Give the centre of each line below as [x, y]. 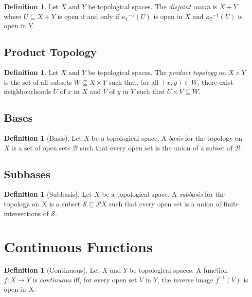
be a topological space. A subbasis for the [163, 194]
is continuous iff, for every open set [85, 279]
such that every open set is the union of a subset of [156, 147]
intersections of [26, 213]
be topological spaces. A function [179, 270]
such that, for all [134, 82]
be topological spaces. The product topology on [157, 72]
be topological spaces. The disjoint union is [153, 6]
